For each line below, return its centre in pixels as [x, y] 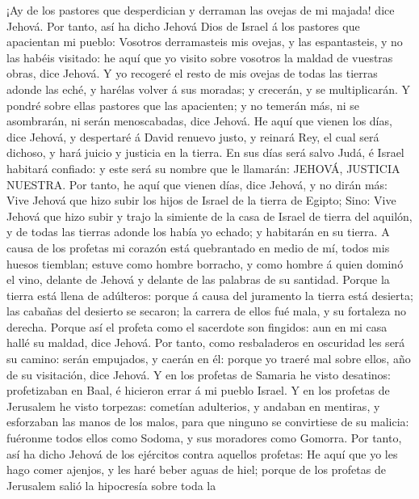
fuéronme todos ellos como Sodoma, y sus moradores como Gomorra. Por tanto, [204, 438]
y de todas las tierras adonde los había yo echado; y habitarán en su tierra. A [198, 232]
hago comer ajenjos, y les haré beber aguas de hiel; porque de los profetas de [196, 469]
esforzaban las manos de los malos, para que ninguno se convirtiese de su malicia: [208, 422]
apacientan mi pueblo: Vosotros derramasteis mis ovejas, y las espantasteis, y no [205, 42]
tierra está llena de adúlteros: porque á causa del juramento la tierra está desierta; [210, 295]
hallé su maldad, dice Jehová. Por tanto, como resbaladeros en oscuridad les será [206, 343]
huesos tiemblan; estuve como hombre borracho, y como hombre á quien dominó [205, 263]
